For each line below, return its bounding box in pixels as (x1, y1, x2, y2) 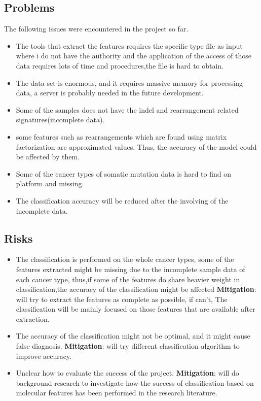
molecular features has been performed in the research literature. (16, 387, 217, 398)
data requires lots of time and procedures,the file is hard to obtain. (16, 60, 224, 71)
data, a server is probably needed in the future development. (16, 87, 204, 98)
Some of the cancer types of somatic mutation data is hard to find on (16, 168, 231, 179)
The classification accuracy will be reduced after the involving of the (16, 195, 229, 206)
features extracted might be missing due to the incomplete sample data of (16, 263, 245, 274)
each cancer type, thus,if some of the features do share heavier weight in (16, 274, 240, 284)
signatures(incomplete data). (16, 114, 105, 125)
